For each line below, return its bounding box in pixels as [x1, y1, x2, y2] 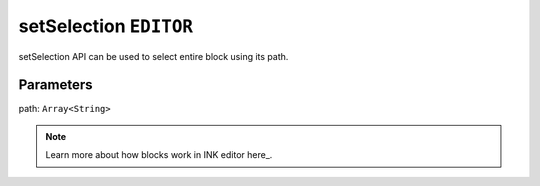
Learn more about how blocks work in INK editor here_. [45, 149, 273, 161]
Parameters [18, 76, 93, 94]
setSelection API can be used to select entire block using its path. [18, 50, 289, 62]
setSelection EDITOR [18, 15, 194, 37]
